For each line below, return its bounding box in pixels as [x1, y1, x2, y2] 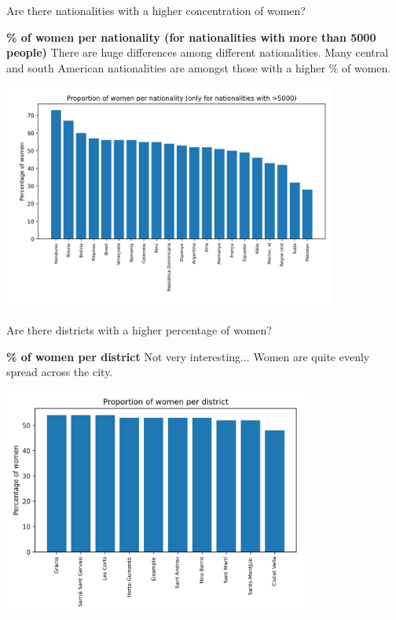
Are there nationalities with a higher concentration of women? [6, 2, 306, 18]
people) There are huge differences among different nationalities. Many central [6, 44, 389, 61]
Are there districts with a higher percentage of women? [6, 321, 272, 338]
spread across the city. [6, 364, 113, 380]
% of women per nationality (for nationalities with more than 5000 [6, 28, 376, 45]
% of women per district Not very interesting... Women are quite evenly [6, 348, 370, 364]
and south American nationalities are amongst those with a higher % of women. [6, 59, 391, 76]
